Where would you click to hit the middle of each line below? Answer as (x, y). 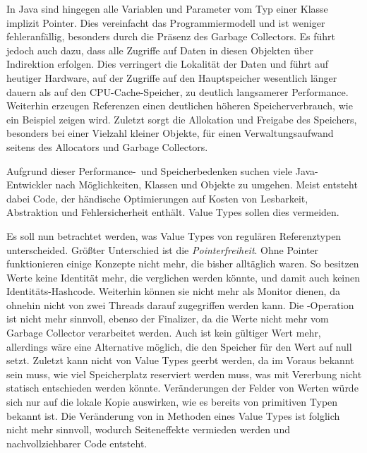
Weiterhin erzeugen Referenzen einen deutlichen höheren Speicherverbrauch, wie (180, 105)
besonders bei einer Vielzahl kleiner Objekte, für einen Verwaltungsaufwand (170, 133)
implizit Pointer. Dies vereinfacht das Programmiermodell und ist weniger (166, 22)
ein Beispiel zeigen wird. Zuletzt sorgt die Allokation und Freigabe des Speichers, (182, 119)
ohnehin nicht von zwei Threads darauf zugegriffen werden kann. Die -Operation (180, 304)
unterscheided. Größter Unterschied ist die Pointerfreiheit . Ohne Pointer (163, 249)
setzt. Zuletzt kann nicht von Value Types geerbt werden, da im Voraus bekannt (180, 360)
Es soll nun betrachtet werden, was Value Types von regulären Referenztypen (174, 235)
